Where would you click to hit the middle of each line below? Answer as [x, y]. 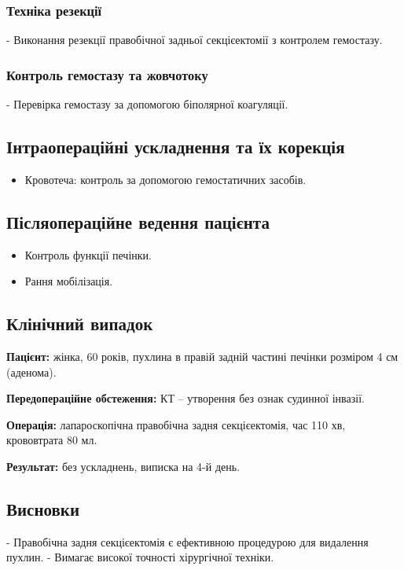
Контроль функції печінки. [88, 254]
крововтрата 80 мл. [52, 440]
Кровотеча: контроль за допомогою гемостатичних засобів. [165, 179]
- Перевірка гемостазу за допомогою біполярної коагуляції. [147, 104]
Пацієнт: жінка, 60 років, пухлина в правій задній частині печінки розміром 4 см [202, 357]
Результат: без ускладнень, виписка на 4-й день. [123, 466]
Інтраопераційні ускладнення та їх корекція [176, 147]
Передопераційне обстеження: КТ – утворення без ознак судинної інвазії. [185, 398]
